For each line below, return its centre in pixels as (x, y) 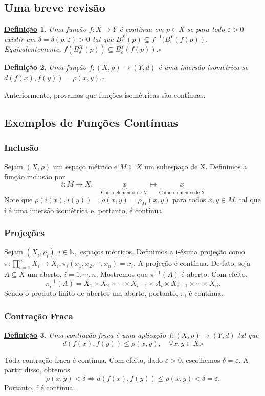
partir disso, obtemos (37, 370)
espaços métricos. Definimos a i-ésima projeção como (162, 252)
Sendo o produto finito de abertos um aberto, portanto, (91, 293)
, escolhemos (201, 359)
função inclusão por (35, 176)
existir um (20, 39)
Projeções (25, 233)
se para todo (206, 29)
